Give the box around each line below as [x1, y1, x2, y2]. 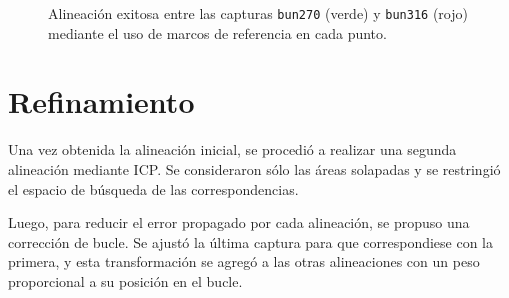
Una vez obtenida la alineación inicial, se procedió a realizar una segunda [8, 139, 457, 160]
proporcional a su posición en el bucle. [8, 270, 243, 291]
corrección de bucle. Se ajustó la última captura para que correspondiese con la [8, 231, 494, 252]
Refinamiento [8, 81, 195, 122]
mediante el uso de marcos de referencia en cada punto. [48, 22, 387, 43]
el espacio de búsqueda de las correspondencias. [8, 178, 299, 199]
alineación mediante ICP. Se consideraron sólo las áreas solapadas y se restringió [8, 158, 501, 179]
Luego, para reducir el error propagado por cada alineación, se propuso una [8, 212, 470, 233]
